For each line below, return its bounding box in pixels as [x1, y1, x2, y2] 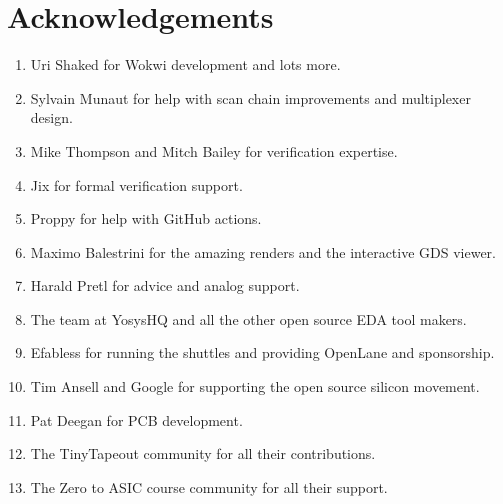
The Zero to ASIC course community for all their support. [30, 476, 388, 497]
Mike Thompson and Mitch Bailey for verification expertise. [30, 140, 398, 161]
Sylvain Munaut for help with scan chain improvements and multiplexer [30, 87, 471, 108]
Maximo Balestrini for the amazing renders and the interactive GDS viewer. [30, 241, 497, 262]
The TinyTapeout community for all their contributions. [30, 443, 376, 464]
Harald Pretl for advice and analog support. [30, 275, 300, 296]
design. [30, 107, 73, 128]
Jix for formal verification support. [30, 174, 243, 195]
